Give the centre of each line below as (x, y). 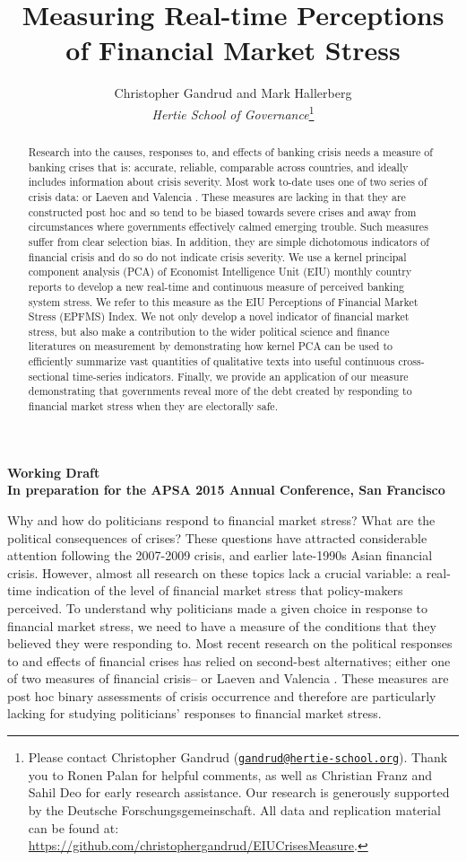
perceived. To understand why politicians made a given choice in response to (218, 607)
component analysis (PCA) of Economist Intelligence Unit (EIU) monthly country (220, 272)
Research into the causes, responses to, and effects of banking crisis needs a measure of (230, 151)
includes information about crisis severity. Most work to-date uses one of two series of (228, 182)
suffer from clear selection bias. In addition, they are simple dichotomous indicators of (229, 241)
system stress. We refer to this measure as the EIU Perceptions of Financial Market (223, 301)
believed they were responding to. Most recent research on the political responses (230, 643)
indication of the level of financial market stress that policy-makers (219, 590)
